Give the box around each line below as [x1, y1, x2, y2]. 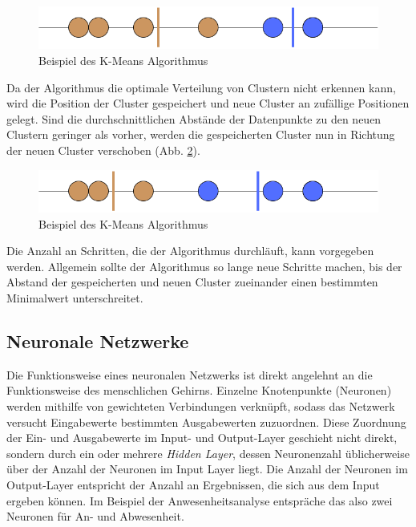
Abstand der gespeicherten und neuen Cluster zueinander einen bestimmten [6, 274, 378, 290]
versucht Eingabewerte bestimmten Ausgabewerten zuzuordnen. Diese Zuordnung [6, 413, 406, 430]
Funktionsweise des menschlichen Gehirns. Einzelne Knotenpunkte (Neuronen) [6, 382, 392, 399]
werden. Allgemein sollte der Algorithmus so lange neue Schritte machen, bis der [6, 257, 402, 274]
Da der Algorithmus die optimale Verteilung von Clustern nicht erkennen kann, [6, 79, 396, 95]
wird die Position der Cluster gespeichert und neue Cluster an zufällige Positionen [6, 95, 410, 111]
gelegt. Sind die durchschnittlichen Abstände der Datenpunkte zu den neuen [6, 110, 382, 127]
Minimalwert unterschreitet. [6, 290, 143, 306]
